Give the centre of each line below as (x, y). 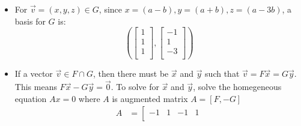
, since (111, 9)
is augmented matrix (150, 98)
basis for (30, 21)
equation (31, 98)
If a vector (34, 73)
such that (222, 73)
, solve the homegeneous (237, 87)
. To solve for (135, 87)
